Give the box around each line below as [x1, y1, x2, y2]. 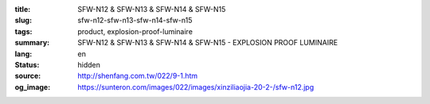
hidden [77, 60, 101, 69]
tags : [14, 26, 33, 36]
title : [14, 5, 31, 13]
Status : [14, 60, 40, 69]
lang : [14, 48, 33, 59]
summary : [14, 38, 50, 48]
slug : [14, 16, 32, 25]
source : [14, 71, 41, 81]
